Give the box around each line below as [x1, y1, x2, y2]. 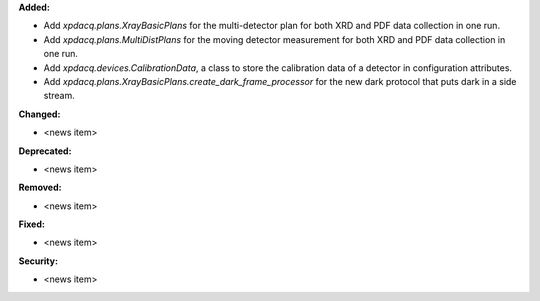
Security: [18, 255, 59, 267]
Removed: [18, 181, 62, 194]
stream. [43, 90, 75, 102]
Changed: [18, 108, 61, 120]
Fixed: [18, 218, 45, 230]
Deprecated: [18, 145, 72, 157]
